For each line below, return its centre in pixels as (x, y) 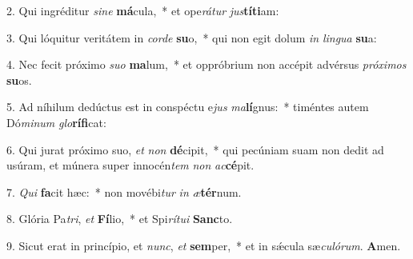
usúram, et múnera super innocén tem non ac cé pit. (130, 165)
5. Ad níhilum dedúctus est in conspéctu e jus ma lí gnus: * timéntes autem (188, 107)
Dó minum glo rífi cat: (56, 122)
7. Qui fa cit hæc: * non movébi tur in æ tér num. (124, 191)
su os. (19, 80)
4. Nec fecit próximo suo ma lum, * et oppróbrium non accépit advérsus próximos (206, 64)
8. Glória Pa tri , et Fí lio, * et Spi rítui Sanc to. (120, 219)
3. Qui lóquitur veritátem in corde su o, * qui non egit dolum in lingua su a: (192, 37)
